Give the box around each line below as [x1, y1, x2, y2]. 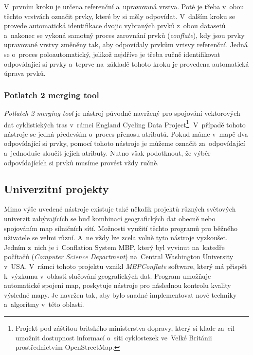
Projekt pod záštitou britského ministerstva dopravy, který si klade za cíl [15, 322, 235, 333]
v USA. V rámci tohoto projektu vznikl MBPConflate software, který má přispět [4, 261, 247, 271]
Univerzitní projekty [4, 181, 109, 196]
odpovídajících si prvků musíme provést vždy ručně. [4, 157, 159, 167]
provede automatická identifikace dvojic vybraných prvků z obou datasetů [4, 20, 226, 31]
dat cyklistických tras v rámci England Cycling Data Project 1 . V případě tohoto [4, 118, 246, 129]
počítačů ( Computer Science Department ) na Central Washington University [4, 251, 234, 262]
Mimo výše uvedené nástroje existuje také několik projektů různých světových [4, 204, 236, 214]
